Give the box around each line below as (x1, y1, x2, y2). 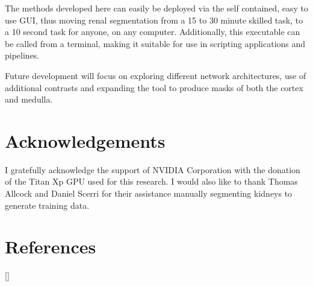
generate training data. (5, 199, 90, 211)
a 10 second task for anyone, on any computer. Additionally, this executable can (5, 25, 300, 38)
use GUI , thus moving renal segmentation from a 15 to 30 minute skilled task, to (5, 13, 303, 26)
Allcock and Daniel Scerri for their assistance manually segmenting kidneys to (5, 187, 293, 200)
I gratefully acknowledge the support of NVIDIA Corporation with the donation (5, 163, 300, 176)
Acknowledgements (5, 128, 166, 153)
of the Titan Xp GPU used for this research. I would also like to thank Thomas (5, 175, 298, 188)
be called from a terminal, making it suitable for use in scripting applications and (5, 37, 306, 49)
